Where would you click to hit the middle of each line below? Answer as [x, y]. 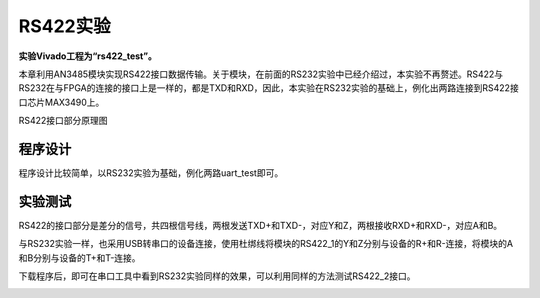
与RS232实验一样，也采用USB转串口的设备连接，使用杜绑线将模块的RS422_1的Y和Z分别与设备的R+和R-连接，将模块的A [266, 244]
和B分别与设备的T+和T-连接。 [79, 257]
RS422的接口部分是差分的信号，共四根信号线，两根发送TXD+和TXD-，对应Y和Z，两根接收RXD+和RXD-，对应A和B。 [260, 225]
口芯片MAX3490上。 [61, 102]
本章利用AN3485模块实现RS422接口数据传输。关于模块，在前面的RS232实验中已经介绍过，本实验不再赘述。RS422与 [261, 74]
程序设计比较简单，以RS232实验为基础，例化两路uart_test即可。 [151, 173]
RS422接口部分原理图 [63, 121]
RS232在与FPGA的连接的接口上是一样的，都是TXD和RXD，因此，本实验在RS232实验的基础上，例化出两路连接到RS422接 [268, 88]
